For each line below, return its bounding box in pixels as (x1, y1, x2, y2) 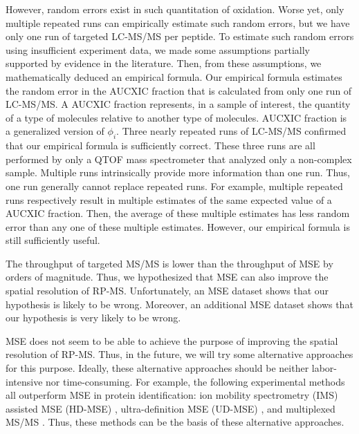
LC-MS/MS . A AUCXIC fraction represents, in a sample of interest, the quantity (6, 97, 351, 111)
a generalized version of (6, 124, 104, 138)
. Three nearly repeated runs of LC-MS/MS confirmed (116, 124, 347, 138)
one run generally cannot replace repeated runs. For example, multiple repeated (6, 178, 343, 193)
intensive (6, 374, 43, 388)
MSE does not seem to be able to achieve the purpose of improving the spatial (6, 333, 338, 348)
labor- (311, 361, 337, 375)
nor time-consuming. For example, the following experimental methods (46, 374, 345, 388)
